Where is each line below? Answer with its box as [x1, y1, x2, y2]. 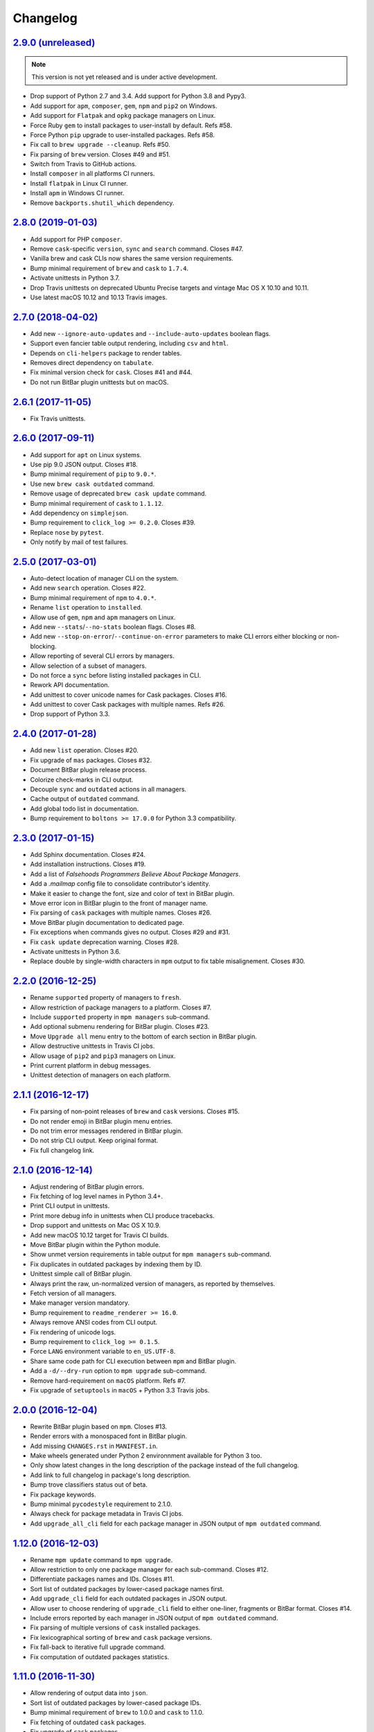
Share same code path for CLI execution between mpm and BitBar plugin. [30, 1357, 237, 1365]
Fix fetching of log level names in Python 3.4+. [30, 1192, 163, 1201]
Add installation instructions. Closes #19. [30, 860, 146, 869]
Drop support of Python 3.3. [30, 710, 110, 718]
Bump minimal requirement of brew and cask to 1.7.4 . [30, 264, 189, 272]
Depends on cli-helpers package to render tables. [30, 348, 182, 357]
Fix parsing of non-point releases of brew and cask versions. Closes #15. [30, 1107, 240, 1115]
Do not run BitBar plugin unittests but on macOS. [30, 378, 169, 386]
